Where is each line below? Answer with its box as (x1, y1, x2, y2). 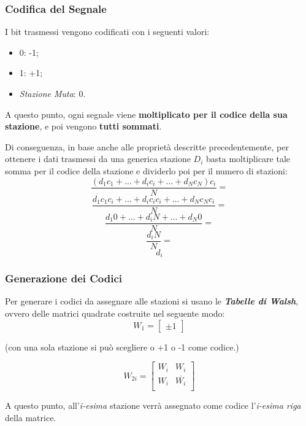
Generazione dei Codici (5, 271, 123, 286)
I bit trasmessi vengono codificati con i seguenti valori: (5, 25, 210, 38)
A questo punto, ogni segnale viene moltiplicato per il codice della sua (5, 107, 288, 120)
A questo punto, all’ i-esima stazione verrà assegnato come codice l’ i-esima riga (5, 399, 301, 412)
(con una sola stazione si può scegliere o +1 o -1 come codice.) (5, 340, 239, 353)
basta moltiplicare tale (206, 152, 291, 165)
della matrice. (5, 411, 56, 424)
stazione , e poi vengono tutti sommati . (5, 120, 162, 133)
